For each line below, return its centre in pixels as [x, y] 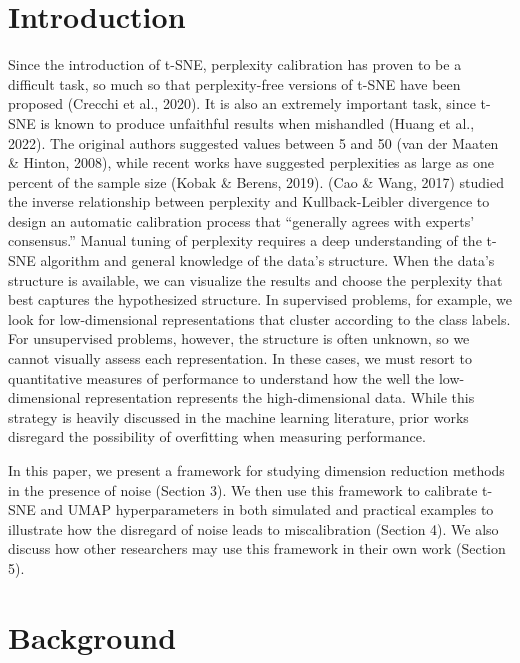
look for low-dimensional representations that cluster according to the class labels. [259, 318]
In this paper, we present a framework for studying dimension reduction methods [256, 470]
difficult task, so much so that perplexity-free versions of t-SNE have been [234, 83]
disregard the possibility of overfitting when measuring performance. [217, 436]
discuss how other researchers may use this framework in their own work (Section [257, 548]
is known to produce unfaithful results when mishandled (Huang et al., [257, 122]
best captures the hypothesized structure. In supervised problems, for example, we [260, 299]
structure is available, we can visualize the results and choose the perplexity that [255, 279]
